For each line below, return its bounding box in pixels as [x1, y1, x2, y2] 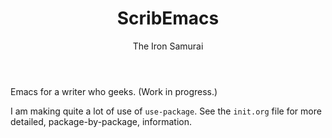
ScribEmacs [116, 7, 220, 30]
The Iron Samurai [132, 40, 204, 52]
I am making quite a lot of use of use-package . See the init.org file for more [10, 105, 322, 117]
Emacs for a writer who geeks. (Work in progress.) [10, 85, 218, 97]
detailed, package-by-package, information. [10, 115, 193, 127]
